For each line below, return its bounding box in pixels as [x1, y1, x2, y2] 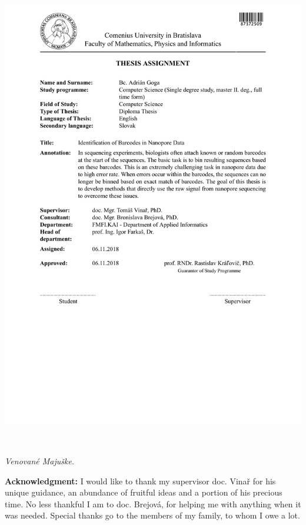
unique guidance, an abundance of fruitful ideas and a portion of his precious [5, 486, 282, 498]
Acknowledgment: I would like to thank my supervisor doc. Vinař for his [5, 474, 276, 487]
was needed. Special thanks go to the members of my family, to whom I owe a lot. [5, 509, 300, 521]
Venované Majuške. [5, 455, 75, 467]
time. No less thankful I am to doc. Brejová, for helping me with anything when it [5, 497, 301, 510]
